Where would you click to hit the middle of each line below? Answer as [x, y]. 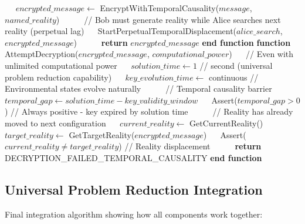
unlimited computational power [61, 65]
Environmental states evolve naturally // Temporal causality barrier [138, 88]
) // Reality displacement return [190, 146]
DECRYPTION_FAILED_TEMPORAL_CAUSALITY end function [133, 157]
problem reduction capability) [58, 77]
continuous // [234, 77]
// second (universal [236, 65]
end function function [246, 42]
